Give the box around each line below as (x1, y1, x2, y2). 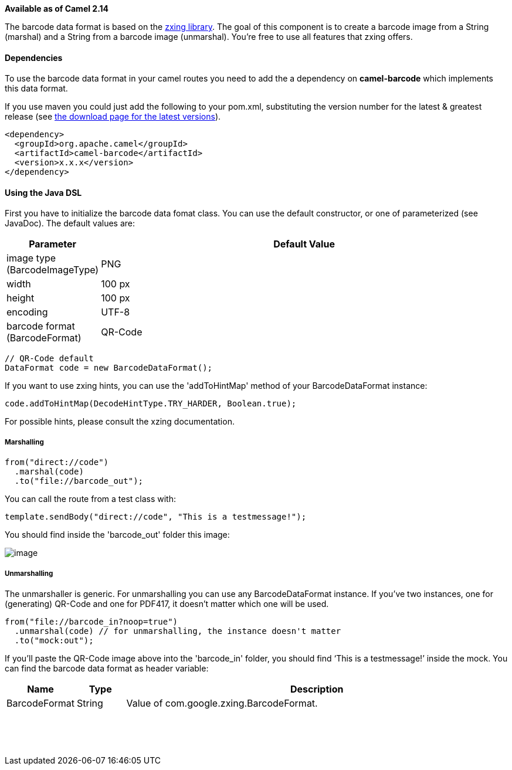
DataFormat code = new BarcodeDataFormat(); (5, 363, 213, 373)
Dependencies (5, 52, 63, 63)
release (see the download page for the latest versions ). (5, 111, 221, 122)
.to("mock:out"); (14, 636, 94, 645)
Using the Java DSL (5, 187, 82, 198)
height (6, 292, 35, 304)
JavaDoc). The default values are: (5, 218, 135, 229)
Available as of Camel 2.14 (5, 4, 109, 13)
